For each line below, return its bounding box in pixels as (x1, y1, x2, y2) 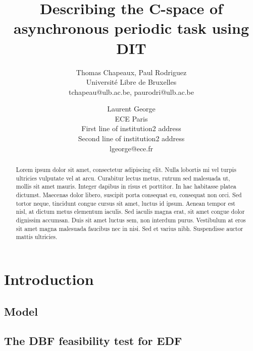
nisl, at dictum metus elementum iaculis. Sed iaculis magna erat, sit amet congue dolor (16, 207, 245, 216)
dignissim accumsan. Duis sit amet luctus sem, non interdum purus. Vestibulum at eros (16, 215, 246, 224)
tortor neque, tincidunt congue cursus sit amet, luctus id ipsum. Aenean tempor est (16, 199, 235, 207)
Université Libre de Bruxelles (86, 77, 177, 87)
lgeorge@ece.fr (109, 143, 153, 153)
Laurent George (107, 103, 156, 114)
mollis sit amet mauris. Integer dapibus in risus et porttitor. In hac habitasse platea (16, 182, 236, 191)
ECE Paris (115, 113, 148, 124)
